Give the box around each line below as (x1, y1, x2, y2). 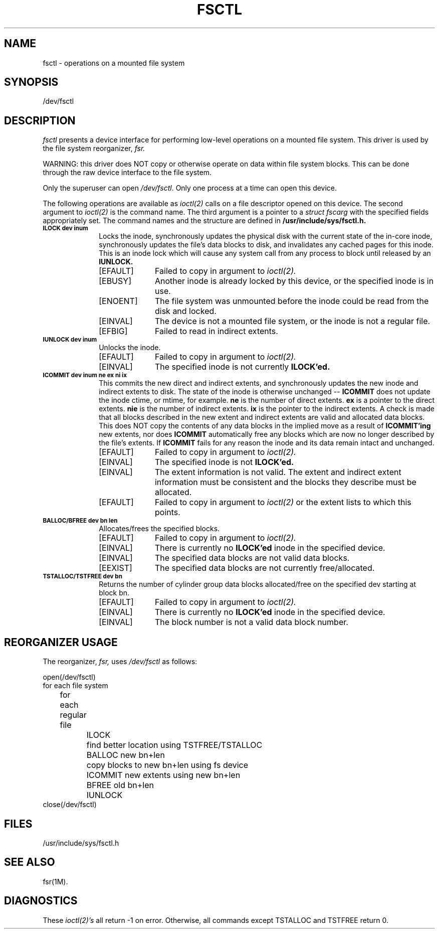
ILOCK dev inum (43, 225, 88, 232)
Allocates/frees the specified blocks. (99, 524, 220, 533)
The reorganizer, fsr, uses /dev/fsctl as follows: (43, 657, 197, 666)
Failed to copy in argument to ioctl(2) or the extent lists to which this (154, 497, 411, 508)
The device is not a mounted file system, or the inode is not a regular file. (154, 316, 430, 327)
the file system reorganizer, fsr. (43, 144, 145, 153)
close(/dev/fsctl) (43, 800, 97, 809)
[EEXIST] (99, 563, 132, 573)
